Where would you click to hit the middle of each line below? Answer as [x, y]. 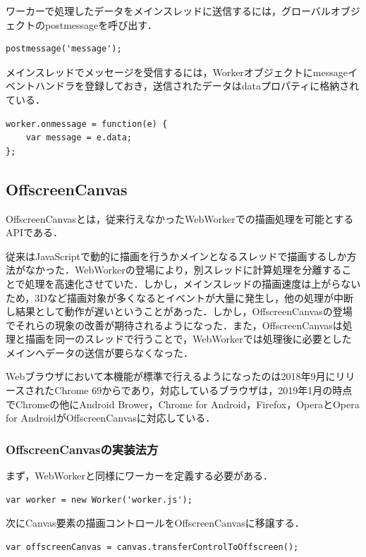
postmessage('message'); [64, 49]
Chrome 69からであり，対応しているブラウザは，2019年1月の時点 [203, 390]
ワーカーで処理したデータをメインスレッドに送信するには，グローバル [168, 11]
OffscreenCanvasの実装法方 [82, 449]
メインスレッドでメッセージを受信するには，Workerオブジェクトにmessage [177, 72]
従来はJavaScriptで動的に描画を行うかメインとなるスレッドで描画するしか [176, 256]
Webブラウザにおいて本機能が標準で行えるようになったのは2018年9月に [171, 376]
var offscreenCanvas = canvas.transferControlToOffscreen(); [152, 547]
